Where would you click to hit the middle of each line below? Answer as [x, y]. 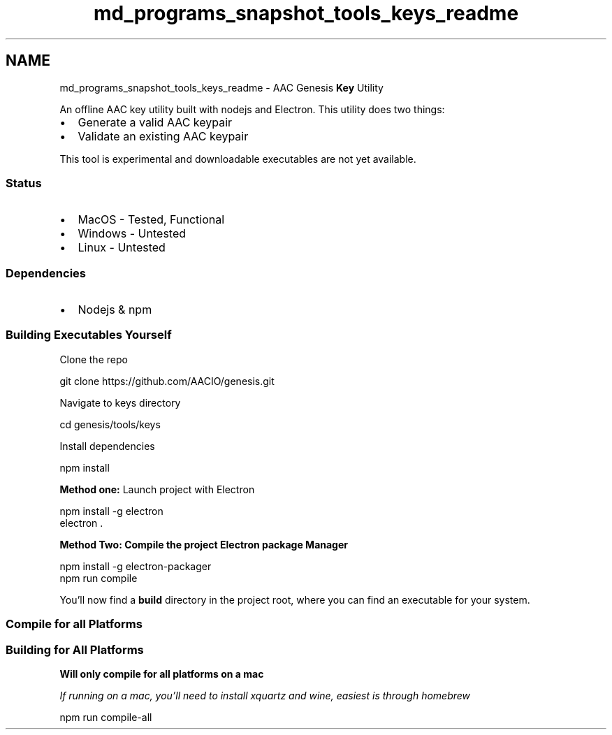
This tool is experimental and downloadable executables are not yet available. [238, 159]
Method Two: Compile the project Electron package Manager [204, 544]
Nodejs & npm [115, 310]
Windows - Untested [132, 234]
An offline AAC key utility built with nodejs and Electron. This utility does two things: [252, 109]
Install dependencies [107, 446]
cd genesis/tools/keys [110, 424]
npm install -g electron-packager [136, 566]
